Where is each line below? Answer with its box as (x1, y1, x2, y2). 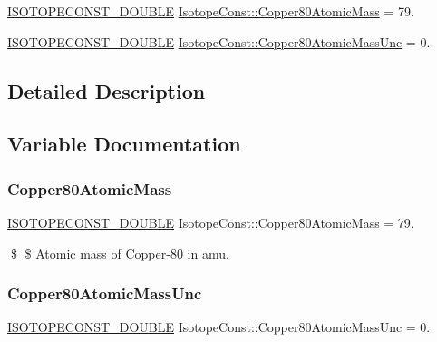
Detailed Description (7, 76, 206, 104)
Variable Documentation (7, 130, 241, 158)
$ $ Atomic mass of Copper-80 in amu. (10, 243, 229, 262)
